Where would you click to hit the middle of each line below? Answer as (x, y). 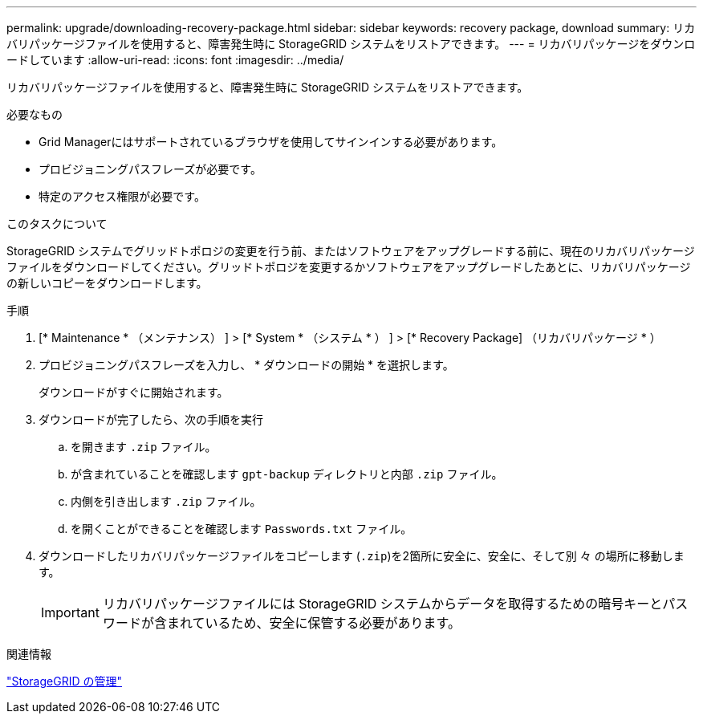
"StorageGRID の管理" (64, 681)
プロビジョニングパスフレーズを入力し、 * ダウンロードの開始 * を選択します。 (246, 365)
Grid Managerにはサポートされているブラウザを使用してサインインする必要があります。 (271, 142)
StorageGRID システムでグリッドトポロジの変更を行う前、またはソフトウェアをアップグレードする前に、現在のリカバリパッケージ (351, 251)
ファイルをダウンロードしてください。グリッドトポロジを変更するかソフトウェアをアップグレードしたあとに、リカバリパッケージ (349, 267)
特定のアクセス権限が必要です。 (122, 196)
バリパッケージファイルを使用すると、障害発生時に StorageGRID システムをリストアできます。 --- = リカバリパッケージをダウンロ (351, 44)
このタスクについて (57, 224)
